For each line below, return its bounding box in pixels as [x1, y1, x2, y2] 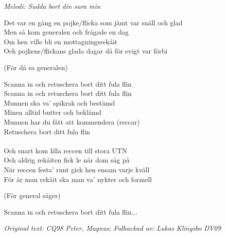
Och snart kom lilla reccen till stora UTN [4, 145, 127, 155]
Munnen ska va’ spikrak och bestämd [4, 97, 115, 108]
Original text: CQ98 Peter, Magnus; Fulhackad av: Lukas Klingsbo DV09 [4, 223, 221, 233]
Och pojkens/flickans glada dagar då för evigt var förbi [4, 46, 168, 56]
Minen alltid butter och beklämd [4, 107, 102, 117]
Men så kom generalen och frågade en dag [4, 27, 129, 37]
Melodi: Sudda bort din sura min [4, 1, 101, 11]
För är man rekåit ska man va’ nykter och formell [4, 174, 152, 184]
